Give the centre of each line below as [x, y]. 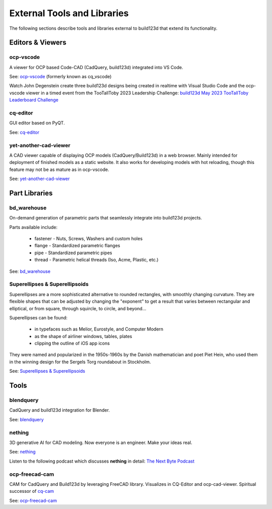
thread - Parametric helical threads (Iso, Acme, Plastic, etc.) [96, 260]
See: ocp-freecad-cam [33, 500]
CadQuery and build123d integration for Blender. [60, 410]
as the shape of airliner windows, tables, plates [83, 336]
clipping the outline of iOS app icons [72, 344]
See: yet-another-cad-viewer [40, 179]
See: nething [22, 452]
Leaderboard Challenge [34, 100]
